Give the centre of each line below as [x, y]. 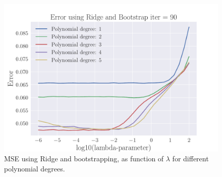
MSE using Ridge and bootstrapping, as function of [84, 159]
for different [190, 159]
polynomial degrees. [35, 168]
